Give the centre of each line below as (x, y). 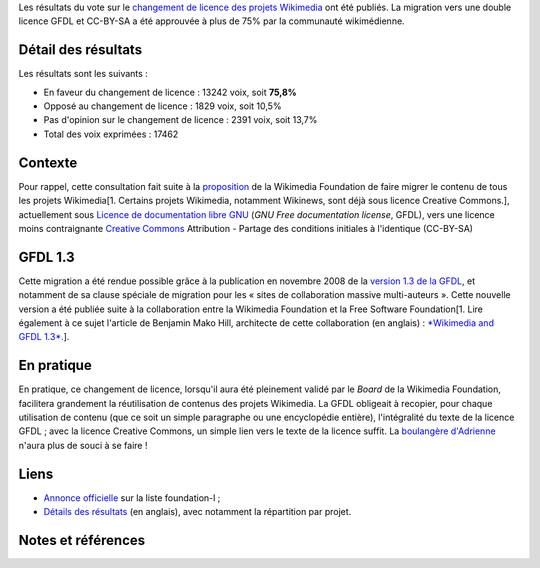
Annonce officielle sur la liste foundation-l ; (132, 497)
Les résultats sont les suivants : (83, 74)
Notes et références (82, 540)
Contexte (48, 162)
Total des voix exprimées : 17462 (111, 134)
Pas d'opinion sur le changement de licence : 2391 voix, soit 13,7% (180, 120)
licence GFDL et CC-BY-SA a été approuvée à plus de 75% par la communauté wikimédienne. (211, 21)
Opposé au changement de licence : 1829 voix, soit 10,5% (162, 106)
